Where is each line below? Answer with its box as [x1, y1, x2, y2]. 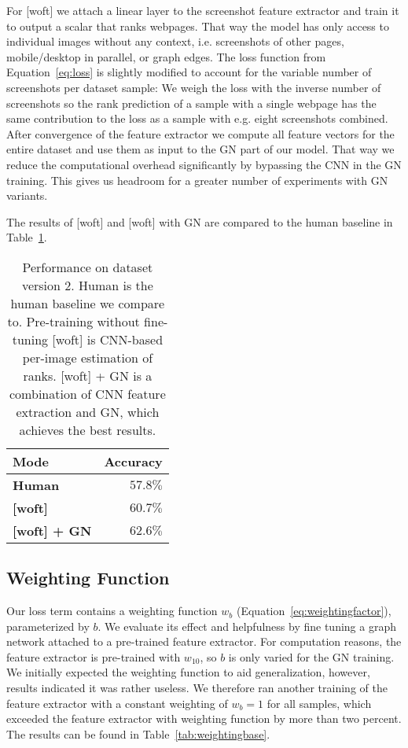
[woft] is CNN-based [52, 330, 164, 348]
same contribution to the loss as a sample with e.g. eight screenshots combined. [6, 110, 388, 127]
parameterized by [6, 617, 90, 634]
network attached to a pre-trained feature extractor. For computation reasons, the [6, 633, 402, 650]
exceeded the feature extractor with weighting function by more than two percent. [6, 710, 402, 727]
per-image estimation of [22, 348, 153, 367]
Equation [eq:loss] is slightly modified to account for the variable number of [6, 64, 372, 80]
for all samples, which [266, 695, 372, 711]
